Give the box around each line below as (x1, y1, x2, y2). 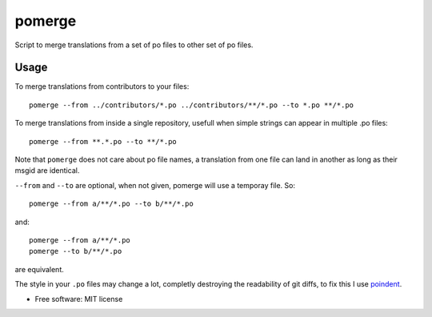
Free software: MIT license (34, 294, 123, 303)
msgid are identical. (14, 166, 80, 175)
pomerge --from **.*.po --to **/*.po (29, 137, 178, 146)
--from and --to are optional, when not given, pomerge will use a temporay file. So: (14, 180, 296, 190)
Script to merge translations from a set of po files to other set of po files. (14, 40, 254, 50)
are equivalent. (14, 264, 64, 274)
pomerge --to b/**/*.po (29, 247, 122, 256)
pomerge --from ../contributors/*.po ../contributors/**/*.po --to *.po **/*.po (29, 100, 354, 110)
